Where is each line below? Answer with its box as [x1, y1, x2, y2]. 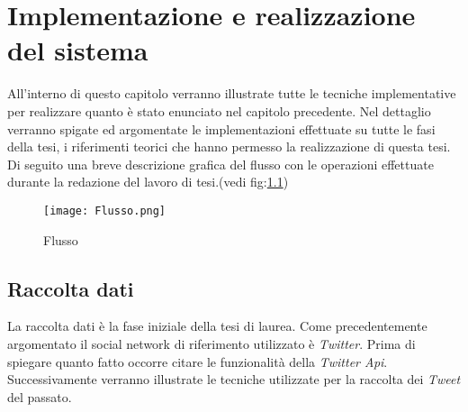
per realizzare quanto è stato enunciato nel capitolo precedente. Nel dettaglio [7, 101, 431, 120]
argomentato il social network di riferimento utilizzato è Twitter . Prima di [7, 334, 416, 352]
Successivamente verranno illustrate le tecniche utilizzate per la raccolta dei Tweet [7, 370, 461, 389]
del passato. [7, 387, 72, 406]
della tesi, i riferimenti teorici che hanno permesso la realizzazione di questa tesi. [7, 137, 451, 156]
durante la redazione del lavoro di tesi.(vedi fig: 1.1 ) [7, 172, 289, 191]
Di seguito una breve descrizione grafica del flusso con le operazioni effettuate [7, 154, 434, 173]
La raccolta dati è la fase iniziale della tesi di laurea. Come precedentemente [7, 316, 427, 335]
